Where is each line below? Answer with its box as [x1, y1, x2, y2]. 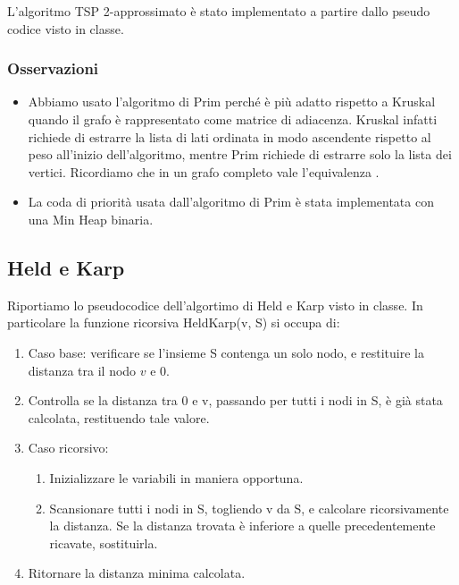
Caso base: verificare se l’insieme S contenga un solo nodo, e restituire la [28, 343, 424, 361]
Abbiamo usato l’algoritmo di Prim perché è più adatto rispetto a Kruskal [28, 92, 436, 111]
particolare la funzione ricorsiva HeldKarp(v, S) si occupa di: [7, 313, 340, 332]
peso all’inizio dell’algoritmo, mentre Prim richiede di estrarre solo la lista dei [28, 145, 452, 164]
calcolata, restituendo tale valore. [28, 408, 210, 427]
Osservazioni [7, 57, 99, 80]
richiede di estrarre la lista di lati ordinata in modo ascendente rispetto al [28, 127, 431, 146]
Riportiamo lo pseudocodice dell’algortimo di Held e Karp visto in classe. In [7, 295, 423, 314]
